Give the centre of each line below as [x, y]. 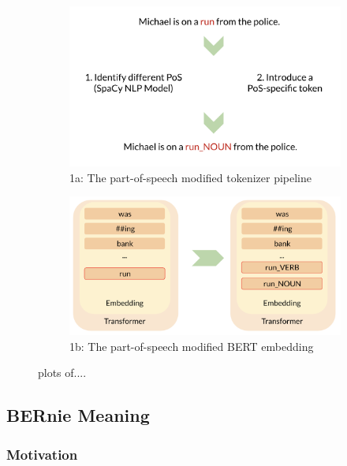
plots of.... [62, 373]
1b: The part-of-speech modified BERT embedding [192, 346]
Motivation [42, 454]
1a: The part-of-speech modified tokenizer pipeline [190, 177]
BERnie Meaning [78, 415]
